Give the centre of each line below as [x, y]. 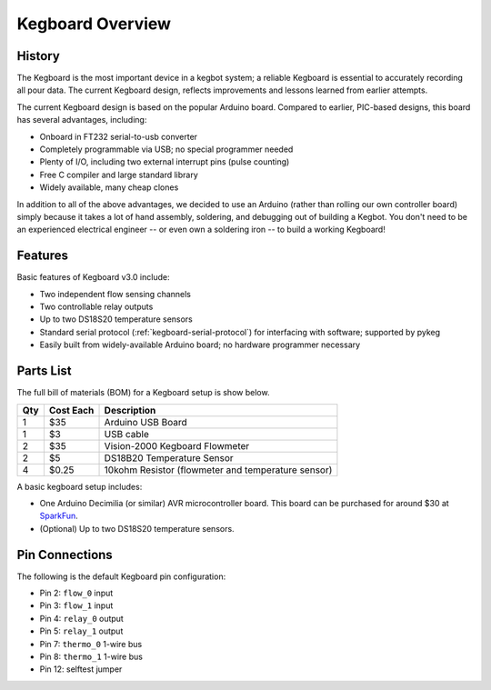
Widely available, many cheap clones [109, 187]
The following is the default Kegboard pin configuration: [121, 576]
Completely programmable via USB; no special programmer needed [166, 149]
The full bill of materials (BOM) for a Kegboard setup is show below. [143, 393]
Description [130, 410]
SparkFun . [59, 516]
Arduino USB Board [145, 422]
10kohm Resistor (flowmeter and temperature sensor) [218, 470]
